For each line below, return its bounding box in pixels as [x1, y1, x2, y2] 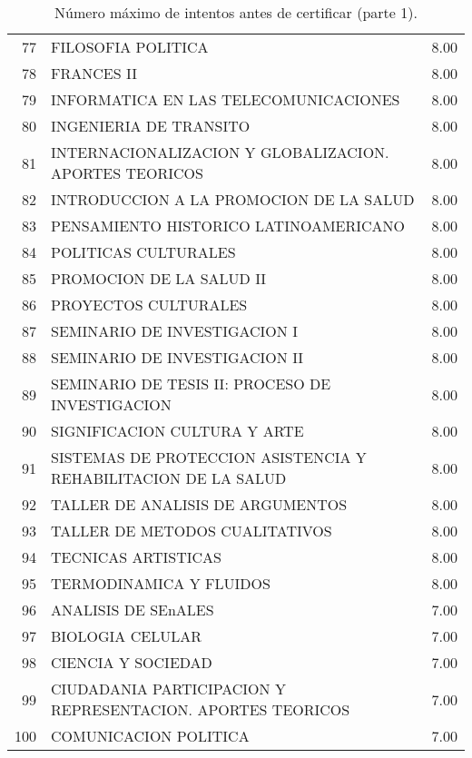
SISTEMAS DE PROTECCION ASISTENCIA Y [51, 447, 367, 468]
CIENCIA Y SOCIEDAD [51, 652, 212, 673]
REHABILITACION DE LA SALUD [51, 468, 287, 488]
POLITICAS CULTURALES [51, 241, 236, 262]
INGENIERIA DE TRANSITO [51, 115, 251, 136]
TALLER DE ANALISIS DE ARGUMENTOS [51, 494, 348, 515]
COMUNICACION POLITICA [51, 725, 250, 746]
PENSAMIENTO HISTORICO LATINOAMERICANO [51, 215, 406, 236]
